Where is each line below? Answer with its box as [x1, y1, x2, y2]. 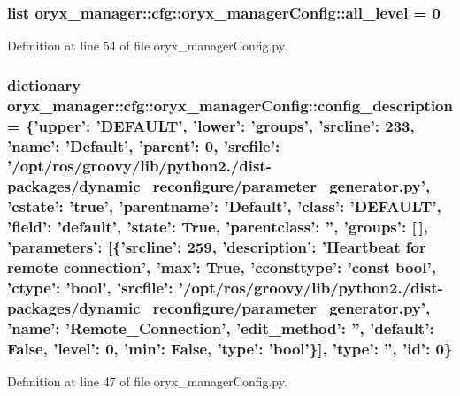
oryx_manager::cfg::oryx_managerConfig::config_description [7, 94, 453, 116]
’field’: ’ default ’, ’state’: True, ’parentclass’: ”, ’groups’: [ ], [7, 216, 428, 238]
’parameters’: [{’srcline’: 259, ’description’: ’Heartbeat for [7, 236, 426, 258]
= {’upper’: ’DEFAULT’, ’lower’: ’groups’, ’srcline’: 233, [7, 114, 415, 136]
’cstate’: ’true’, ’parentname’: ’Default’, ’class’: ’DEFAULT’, [7, 195, 441, 217]
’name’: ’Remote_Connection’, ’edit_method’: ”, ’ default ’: [7, 316, 434, 339]
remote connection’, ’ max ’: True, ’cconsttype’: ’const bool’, [7, 256, 436, 278]
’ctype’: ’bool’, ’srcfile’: [7, 276, 173, 298]
